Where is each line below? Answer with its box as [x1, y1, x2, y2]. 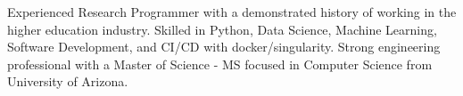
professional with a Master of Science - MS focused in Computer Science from [7, 54, 433, 73]
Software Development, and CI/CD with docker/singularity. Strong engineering [7, 37, 441, 56]
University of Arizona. [7, 72, 128, 91]
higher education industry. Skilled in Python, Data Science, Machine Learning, [7, 20, 437, 38]
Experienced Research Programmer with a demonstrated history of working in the [7, 3, 457, 20]
